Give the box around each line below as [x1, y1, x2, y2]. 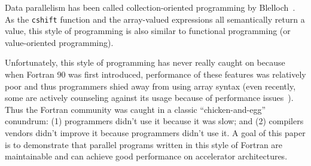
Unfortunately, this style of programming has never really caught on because [5, 56, 285, 69]
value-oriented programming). [5, 36, 114, 48]
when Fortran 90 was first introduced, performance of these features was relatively [5, 68, 306, 81]
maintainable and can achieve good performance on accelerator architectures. [5, 150, 288, 162]
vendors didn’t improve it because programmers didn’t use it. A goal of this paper [5, 127, 306, 139]
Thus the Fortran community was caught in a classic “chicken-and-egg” [5, 103, 266, 115]
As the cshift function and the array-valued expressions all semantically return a [5, 13, 305, 25]
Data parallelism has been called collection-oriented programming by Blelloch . [5, 1, 295, 13]
